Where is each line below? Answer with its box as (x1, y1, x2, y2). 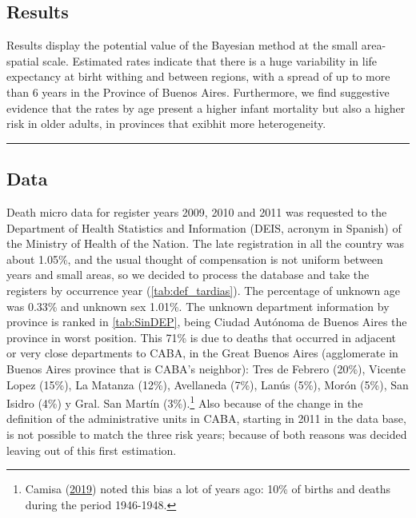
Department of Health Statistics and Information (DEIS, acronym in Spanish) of (6, 219, 402, 236)
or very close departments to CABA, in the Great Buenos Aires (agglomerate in (6, 345, 398, 361)
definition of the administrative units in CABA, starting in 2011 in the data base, (6, 410, 406, 427)
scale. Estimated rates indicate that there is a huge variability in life (42, 52, 378, 69)
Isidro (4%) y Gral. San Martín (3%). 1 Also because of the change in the (6, 392, 363, 411)
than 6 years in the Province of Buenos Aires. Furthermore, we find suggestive (6, 83, 390, 100)
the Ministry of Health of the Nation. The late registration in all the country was (6, 235, 405, 252)
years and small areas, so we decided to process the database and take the (6, 266, 370, 283)
